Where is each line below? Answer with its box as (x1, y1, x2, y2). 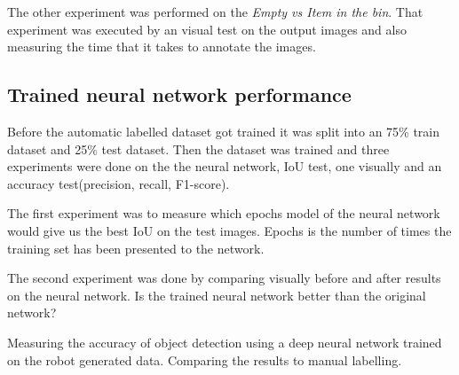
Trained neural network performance (7, 81, 352, 108)
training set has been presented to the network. (7, 238, 265, 257)
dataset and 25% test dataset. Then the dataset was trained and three (7, 139, 390, 158)
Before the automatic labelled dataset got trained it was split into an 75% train (7, 121, 440, 140)
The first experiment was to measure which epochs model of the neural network (7, 204, 440, 223)
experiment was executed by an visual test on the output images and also (7, 20, 407, 38)
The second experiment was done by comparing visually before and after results (7, 269, 441, 287)
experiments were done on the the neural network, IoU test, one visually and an (7, 157, 442, 176)
